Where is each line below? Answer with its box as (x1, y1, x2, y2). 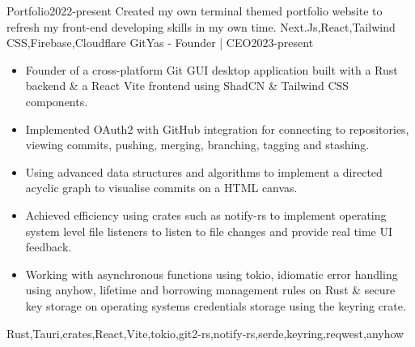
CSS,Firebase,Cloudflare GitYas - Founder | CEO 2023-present (6, 34, 314, 51)
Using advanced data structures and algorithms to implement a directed (25, 163, 383, 180)
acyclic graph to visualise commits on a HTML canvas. (25, 179, 298, 196)
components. (25, 92, 88, 109)
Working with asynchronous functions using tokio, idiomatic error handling (25, 265, 398, 282)
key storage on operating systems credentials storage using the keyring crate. (25, 297, 406, 314)
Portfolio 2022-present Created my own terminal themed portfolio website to (6, 2, 383, 19)
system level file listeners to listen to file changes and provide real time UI (25, 222, 392, 239)
